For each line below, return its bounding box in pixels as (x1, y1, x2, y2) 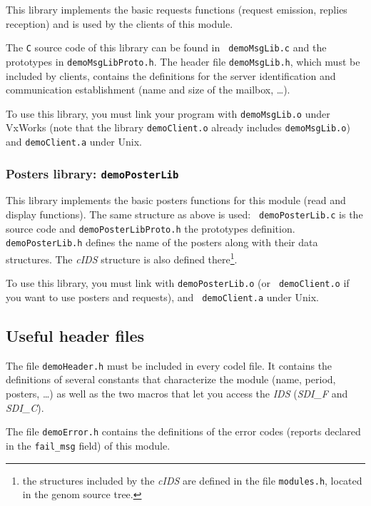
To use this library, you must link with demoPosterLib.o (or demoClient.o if (6, 275, 350, 290)
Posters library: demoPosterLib (6, 164, 179, 182)
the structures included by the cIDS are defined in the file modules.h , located (22, 472, 362, 487)
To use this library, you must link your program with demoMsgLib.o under (6, 106, 330, 121)
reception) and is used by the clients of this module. (6, 16, 233, 31)
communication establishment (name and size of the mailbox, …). (6, 82, 290, 97)
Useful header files (6, 324, 145, 346)
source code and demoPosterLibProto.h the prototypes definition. (6, 221, 295, 236)
